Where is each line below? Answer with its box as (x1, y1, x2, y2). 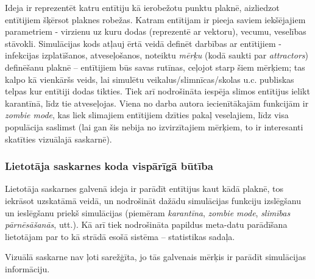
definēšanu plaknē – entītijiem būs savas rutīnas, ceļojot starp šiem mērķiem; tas (5, 60, 305, 73)
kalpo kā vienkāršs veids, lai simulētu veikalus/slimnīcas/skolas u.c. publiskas (5, 72, 294, 85)
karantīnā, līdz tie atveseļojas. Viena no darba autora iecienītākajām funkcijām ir (5, 96, 309, 109)
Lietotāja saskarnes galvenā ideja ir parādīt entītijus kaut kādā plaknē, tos (5, 182, 283, 195)
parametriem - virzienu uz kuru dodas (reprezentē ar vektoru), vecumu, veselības (5, 25, 306, 38)
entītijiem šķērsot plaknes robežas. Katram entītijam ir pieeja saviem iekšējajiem (5, 13, 306, 26)
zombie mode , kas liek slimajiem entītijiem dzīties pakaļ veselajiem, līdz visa (5, 108, 289, 121)
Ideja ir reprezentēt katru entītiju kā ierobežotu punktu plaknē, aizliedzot (5, 1, 280, 13)
